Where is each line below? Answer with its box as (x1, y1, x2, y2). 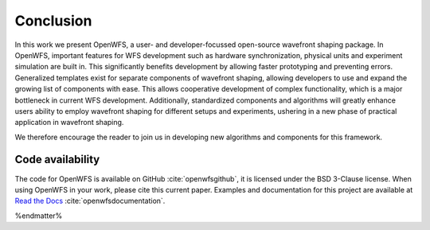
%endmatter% (14, 211, 63, 220)
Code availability (14, 153, 100, 166)
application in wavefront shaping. (14, 118, 124, 127)
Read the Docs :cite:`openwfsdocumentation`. (14, 196, 166, 206)
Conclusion (14, 12, 92, 29)
